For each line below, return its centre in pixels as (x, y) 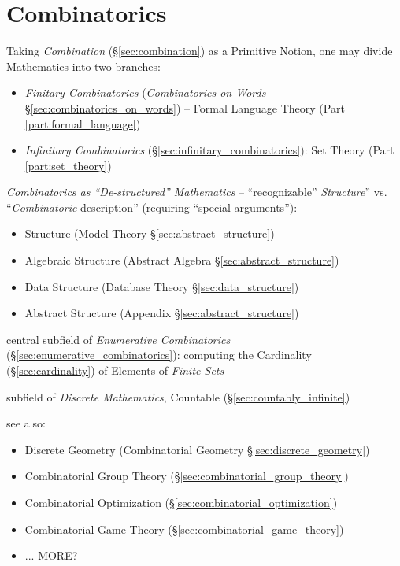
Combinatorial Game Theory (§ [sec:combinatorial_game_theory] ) (184, 529)
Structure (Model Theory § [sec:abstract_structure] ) (150, 233)
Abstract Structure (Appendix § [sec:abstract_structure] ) (162, 313)
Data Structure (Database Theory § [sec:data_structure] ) (162, 286)
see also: (26, 423)
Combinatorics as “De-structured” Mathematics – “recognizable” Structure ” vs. (197, 192)
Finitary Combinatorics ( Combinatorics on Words (145, 92)
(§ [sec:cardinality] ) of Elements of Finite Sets (115, 370)
